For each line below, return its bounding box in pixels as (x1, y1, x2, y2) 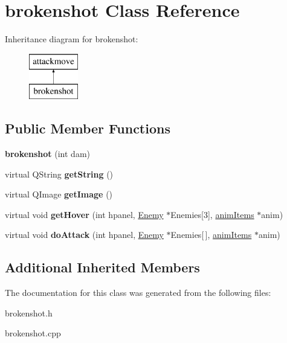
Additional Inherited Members (5, 258, 200, 277)
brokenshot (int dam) (5, 147, 91, 160)
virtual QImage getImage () (5, 188, 113, 200)
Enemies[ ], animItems (170, 228, 252, 241)
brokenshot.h (5, 306, 53, 319)
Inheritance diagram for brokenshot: (5, 33, 138, 45)
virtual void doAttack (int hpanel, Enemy (5, 228, 164, 241)
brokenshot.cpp (5, 327, 61, 339)
